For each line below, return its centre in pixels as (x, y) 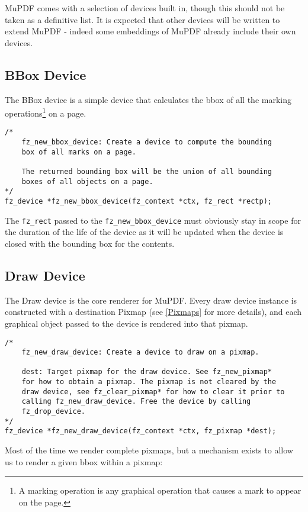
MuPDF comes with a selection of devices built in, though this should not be (145, 8)
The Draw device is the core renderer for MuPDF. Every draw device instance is (151, 300)
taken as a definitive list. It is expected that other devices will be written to (142, 19)
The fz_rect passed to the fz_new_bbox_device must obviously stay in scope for (153, 220)
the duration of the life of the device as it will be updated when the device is (144, 232)
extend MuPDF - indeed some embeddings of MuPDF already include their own (150, 31)
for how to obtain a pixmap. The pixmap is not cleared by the (149, 382)
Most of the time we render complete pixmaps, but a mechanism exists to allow (149, 450)
